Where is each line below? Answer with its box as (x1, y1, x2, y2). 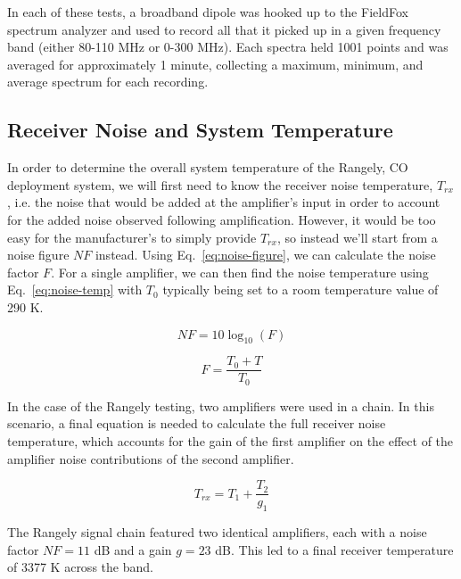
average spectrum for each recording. (7, 72, 209, 91)
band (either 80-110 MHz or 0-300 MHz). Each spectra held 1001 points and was (7, 37, 449, 56)
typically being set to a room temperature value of (162, 280, 439, 299)
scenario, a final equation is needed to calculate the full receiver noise (7, 414, 386, 433)
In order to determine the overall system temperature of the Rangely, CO (7, 158, 408, 177)
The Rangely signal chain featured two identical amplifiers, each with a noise (7, 523, 427, 542)
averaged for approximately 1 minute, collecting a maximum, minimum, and (7, 54, 424, 73)
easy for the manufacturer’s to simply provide (7, 227, 257, 246)
